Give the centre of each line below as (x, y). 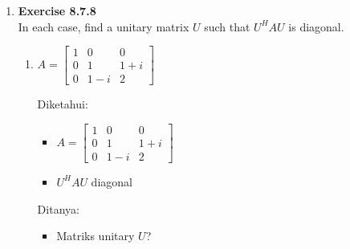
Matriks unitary (96, 236)
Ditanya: (58, 208)
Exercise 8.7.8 (57, 10)
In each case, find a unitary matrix (104, 26)
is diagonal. (316, 26)
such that (227, 26)
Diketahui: (63, 104)
